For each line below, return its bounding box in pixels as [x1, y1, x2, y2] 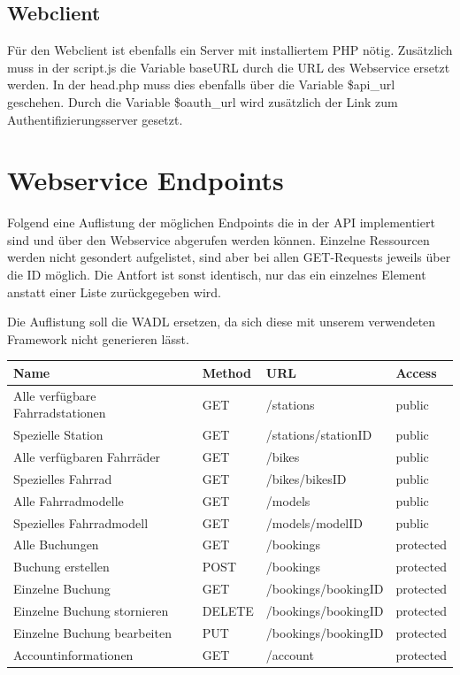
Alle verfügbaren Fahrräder [13, 448, 161, 466]
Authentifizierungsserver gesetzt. [7, 110, 183, 128]
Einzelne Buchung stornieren [13, 601, 169, 619]
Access [395, 363, 437, 381]
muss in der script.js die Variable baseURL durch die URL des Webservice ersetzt [7, 58, 450, 76]
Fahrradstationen [13, 403, 106, 422]
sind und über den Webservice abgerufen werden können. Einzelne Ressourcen [7, 230, 430, 249]
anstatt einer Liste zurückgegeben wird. [7, 282, 221, 301]
